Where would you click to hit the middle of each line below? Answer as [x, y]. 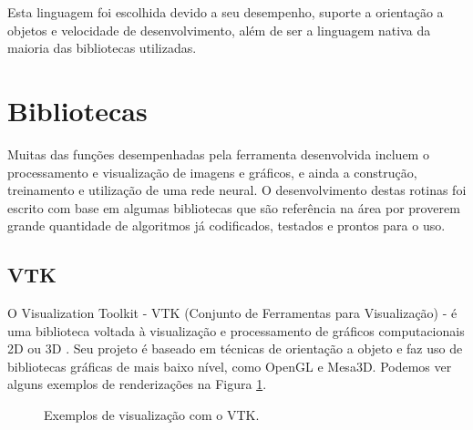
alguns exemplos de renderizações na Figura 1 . [137, 384]
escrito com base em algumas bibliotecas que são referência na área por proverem [234, 207]
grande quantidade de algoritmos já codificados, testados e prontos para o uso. [226, 225]
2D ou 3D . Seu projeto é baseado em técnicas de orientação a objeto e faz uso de [235, 348]
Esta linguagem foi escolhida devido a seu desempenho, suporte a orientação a [226, 12]
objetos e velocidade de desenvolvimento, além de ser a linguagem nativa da [219, 30]
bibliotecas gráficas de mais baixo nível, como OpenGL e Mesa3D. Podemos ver [230, 366]
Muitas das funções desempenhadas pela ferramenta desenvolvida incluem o [218, 154]
